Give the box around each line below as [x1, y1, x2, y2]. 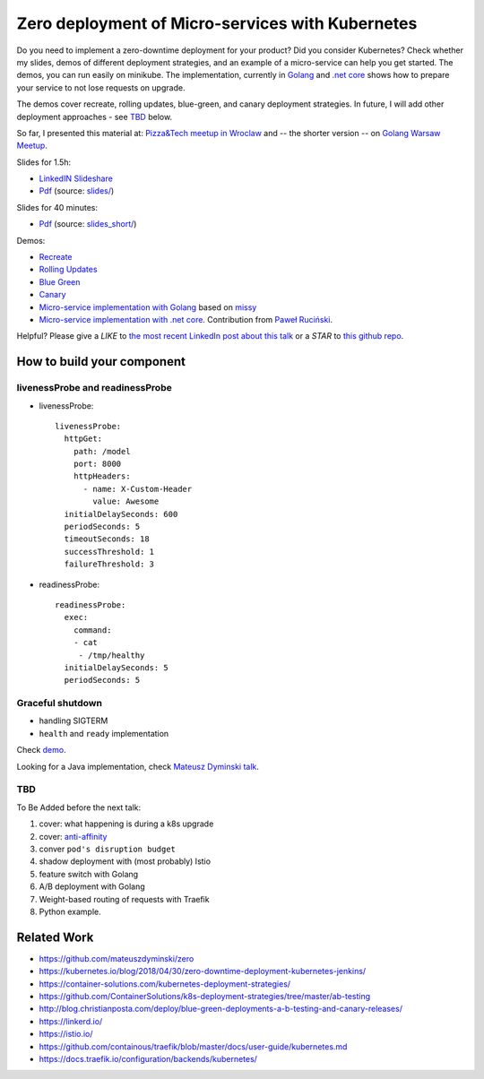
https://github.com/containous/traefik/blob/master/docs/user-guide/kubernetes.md [39, 1040, 348, 1052]
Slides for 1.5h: [16, 157, 72, 168]
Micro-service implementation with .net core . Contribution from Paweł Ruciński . [39, 314, 333, 324]
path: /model [73, 446, 131, 456]
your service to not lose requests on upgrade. [16, 82, 186, 93]
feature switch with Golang [39, 868, 139, 879]
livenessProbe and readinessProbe [16, 382, 172, 394]
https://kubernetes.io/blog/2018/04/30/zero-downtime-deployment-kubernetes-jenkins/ [39, 966, 367, 977]
